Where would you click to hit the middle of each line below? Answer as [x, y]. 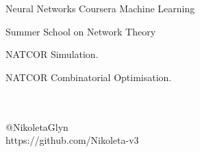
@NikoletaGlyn [37, 126]
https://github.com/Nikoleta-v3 [72, 140]
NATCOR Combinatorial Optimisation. [89, 77]
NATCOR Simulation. [52, 54]
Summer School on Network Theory [81, 31]
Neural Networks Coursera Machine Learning [100, 8]
